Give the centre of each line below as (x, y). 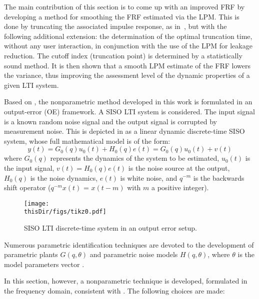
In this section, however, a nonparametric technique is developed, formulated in (126, 281)
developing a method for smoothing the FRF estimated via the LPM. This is (122, 16)
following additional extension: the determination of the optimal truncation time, (128, 36)
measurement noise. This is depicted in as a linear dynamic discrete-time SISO (124, 131)
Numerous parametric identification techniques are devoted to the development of (129, 244)
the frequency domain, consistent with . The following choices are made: (114, 290)
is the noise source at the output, (179, 167)
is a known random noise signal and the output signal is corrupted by (110, 121)
